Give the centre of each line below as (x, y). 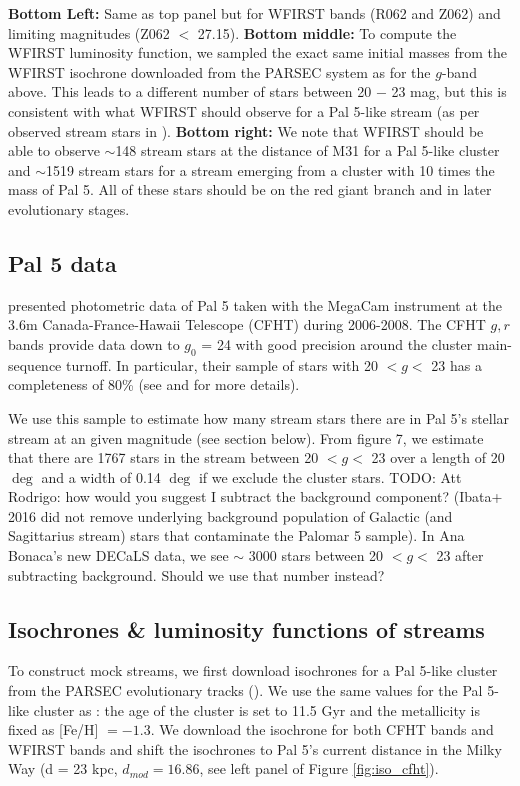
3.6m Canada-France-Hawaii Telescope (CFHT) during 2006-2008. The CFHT (247, 324)
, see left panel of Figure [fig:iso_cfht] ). (319, 768)
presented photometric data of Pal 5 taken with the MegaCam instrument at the (255, 304)
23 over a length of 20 (438, 457)
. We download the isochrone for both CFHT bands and (322, 729)
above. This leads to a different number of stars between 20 (190, 91)
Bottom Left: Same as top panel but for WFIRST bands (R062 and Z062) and (254, 13)
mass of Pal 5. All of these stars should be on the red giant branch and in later (250, 189)
